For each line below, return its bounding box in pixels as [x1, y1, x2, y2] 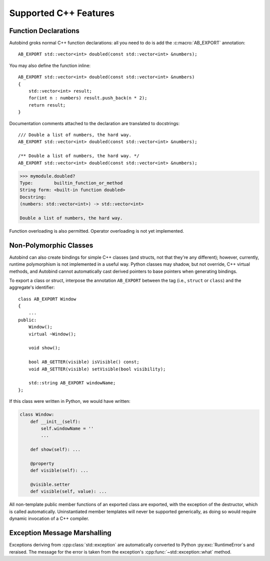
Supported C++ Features [9, 8, 115, 19]
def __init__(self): [30, 418, 81, 424]
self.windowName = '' [40, 425, 94, 431]
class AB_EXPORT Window [18, 296, 76, 302]
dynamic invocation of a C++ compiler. [9, 515, 89, 521]
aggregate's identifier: [9, 284, 55, 290]
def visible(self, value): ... [30, 488, 107, 494]
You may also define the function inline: [9, 63, 91, 69]
